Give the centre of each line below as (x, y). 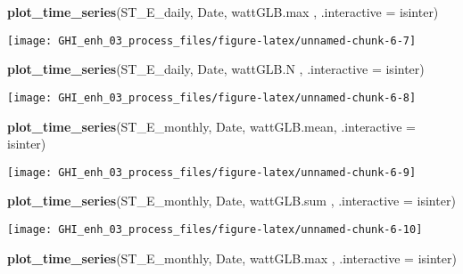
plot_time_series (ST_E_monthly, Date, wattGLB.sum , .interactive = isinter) (231, 201)
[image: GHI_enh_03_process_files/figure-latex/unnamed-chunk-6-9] (212, 172)
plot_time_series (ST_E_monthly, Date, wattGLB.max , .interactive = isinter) (232, 258)
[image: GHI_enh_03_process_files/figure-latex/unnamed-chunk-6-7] (212, 40)
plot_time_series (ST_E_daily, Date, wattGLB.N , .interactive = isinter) (216, 69)
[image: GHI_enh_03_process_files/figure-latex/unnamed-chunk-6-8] (212, 97)
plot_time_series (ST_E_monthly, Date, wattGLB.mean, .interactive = (211, 126)
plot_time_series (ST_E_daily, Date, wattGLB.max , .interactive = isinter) (223, 12)
